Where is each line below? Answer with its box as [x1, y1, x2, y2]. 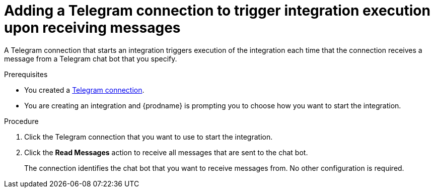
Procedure [4, 116, 39, 125]
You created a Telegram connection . [24, 85, 144, 94]
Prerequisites [4, 70, 48, 79]
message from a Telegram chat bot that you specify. [4, 54, 177, 63]
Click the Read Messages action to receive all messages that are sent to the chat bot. [24, 148, 308, 157]
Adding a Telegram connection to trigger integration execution [4, 2, 430, 19]
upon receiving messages [4, 19, 181, 36]
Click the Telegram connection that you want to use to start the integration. [24, 132, 273, 141]
